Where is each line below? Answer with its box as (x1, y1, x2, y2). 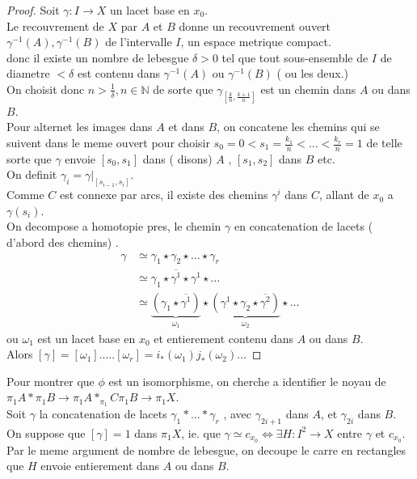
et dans (168, 118, 204, 135)
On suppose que (6, 424, 86, 441)
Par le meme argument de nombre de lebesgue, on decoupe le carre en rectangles (6, 441, 406, 458)
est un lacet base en (37, 329, 136, 346)
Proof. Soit (6, 2, 60, 18)
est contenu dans (77, 65, 160, 82)
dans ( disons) (142, 150, 213, 167)
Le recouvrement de (6, 17, 104, 34)
